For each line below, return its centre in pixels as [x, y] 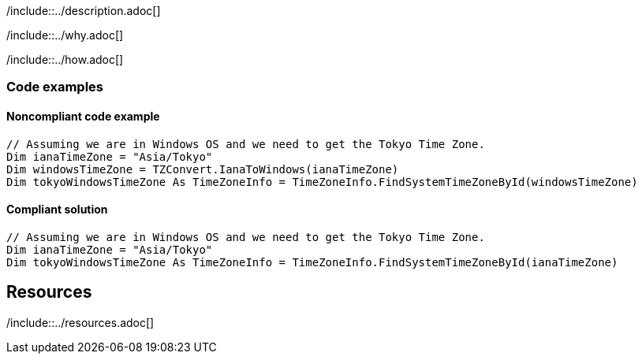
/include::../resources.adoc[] [80, 322]
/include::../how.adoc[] [65, 59]
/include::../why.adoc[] [65, 35]
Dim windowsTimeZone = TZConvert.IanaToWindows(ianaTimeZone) [203, 169]
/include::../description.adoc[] [84, 11]
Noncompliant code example [83, 116]
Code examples [55, 87]
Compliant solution [57, 210]
